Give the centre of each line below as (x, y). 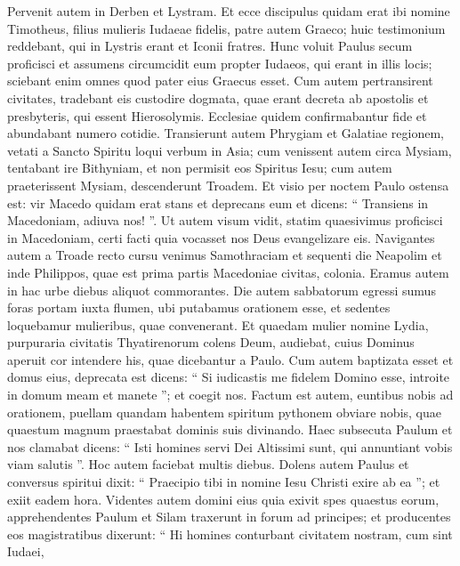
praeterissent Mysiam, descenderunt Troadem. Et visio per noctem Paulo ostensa (228, 185)
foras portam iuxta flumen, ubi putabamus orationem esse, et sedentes (199, 307)
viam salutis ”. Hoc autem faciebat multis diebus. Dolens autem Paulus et (208, 464)
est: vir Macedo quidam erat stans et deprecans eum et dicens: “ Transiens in (218, 202)
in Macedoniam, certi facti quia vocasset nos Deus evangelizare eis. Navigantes (221, 237)
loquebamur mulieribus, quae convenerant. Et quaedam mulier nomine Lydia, (218, 324)
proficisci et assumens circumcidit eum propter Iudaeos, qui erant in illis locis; (220, 63)
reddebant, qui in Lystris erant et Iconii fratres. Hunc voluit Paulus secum (210, 46)
